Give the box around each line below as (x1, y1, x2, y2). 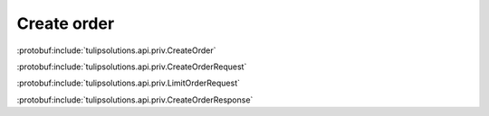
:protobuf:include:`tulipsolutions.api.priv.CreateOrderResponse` (16, 94, 254, 105)
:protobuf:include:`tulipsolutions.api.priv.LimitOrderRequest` (16, 77, 240, 89)
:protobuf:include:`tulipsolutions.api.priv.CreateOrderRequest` (16, 61, 247, 72)
